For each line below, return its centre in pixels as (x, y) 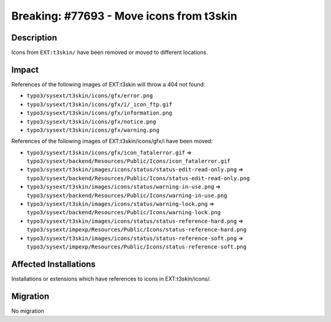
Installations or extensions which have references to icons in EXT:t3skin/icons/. (111, 279)
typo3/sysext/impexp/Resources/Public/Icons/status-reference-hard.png (137, 230)
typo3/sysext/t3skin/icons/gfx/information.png (100, 113)
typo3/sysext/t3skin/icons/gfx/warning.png (93, 130)
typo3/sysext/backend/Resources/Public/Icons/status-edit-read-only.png (138, 178)
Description (34, 38)
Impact (25, 69)
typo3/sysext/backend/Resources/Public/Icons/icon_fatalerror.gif (129, 161)
